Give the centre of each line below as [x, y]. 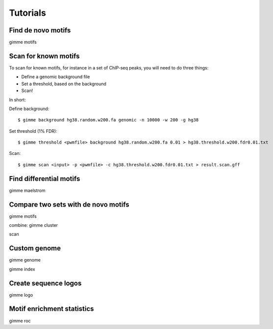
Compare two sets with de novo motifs [69, 204]
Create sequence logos [45, 283]
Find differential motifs [45, 179]
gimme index [22, 269]
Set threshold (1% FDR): [33, 131]
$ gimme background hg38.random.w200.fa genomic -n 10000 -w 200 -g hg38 [108, 120]
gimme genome [25, 260]
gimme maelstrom [27, 190]
